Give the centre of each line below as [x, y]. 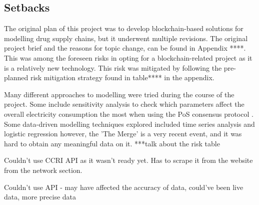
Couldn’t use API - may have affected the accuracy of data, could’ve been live [124, 187]
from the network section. [43, 170]
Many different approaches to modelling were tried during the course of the [119, 94]
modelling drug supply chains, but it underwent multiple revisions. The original [126, 38]
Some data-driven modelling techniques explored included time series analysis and [129, 124]
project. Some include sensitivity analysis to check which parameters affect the [124, 104]
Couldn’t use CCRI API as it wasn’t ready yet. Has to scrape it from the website [128, 160]
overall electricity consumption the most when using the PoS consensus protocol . [129, 114]
